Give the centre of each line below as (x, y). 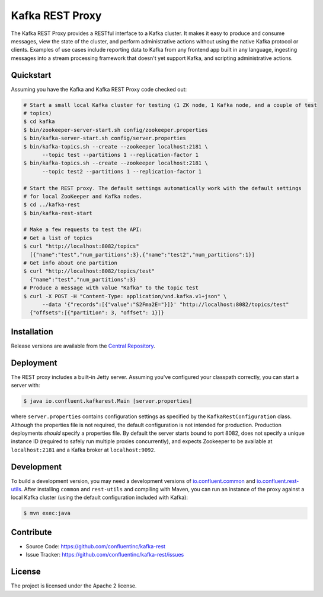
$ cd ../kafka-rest (52, 205)
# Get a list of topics (58, 238)
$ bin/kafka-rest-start (58, 213)
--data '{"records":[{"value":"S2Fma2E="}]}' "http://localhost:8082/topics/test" (166, 304)
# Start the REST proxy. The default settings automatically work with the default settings (162, 188)
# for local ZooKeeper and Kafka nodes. (83, 196)
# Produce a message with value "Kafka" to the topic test (111, 288)
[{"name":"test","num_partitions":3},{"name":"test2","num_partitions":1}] (142, 255)
